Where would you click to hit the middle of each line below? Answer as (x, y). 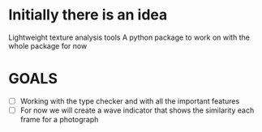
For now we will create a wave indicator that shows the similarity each (137, 110)
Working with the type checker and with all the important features (130, 101)
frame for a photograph (59, 119)
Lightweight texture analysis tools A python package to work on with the (129, 37)
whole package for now (48, 45)
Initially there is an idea (88, 15)
